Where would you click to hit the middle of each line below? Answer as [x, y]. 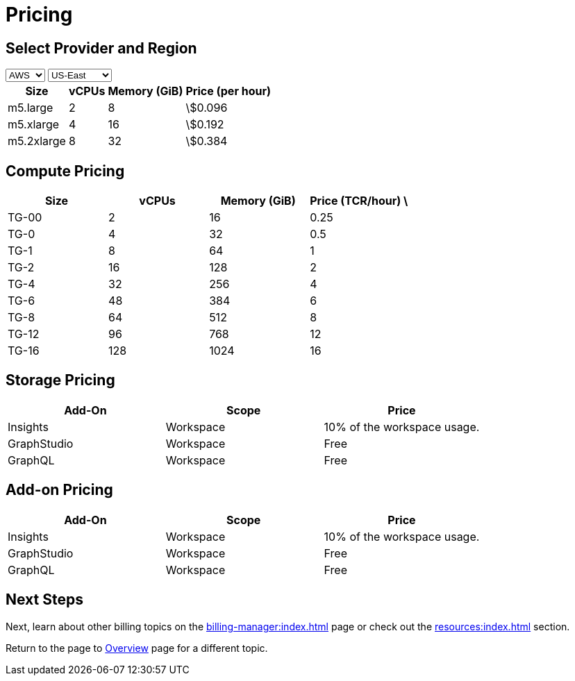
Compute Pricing [65, 171]
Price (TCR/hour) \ [359, 201]
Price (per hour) [228, 91]
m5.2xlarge [37, 141]
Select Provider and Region [101, 48]
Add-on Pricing [59, 490]
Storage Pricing [60, 380]
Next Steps [44, 600]
